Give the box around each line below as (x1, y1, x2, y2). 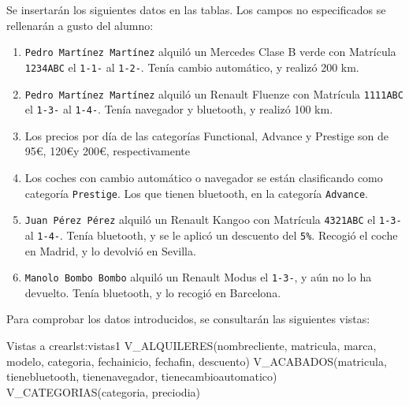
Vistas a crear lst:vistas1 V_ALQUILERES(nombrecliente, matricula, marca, (6, 337, 377, 353)
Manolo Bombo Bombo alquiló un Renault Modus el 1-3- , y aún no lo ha (24, 269, 372, 285)
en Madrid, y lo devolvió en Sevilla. (24, 242, 196, 259)
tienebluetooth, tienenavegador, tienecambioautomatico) (6, 368, 277, 385)
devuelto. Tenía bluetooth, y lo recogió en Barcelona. (24, 284, 281, 300)
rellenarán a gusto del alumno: (6, 17, 154, 33)
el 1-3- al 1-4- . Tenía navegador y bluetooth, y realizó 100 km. (24, 101, 333, 117)
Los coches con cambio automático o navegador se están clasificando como (24, 169, 383, 185)
